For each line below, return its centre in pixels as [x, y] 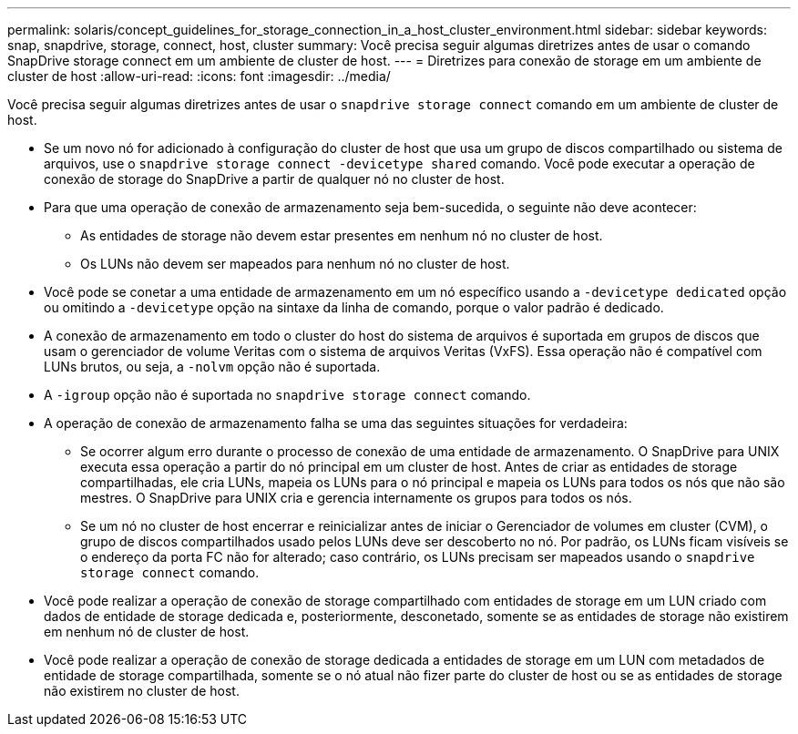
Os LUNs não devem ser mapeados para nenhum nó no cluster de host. [295, 264]
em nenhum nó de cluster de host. [147, 632]
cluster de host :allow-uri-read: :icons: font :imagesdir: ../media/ [199, 76]
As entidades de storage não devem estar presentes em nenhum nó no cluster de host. [342, 235]
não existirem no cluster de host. [142, 691]
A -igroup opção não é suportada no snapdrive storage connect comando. [287, 395]
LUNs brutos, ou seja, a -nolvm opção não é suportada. [212, 367]
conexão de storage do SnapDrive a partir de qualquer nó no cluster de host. [274, 179]
